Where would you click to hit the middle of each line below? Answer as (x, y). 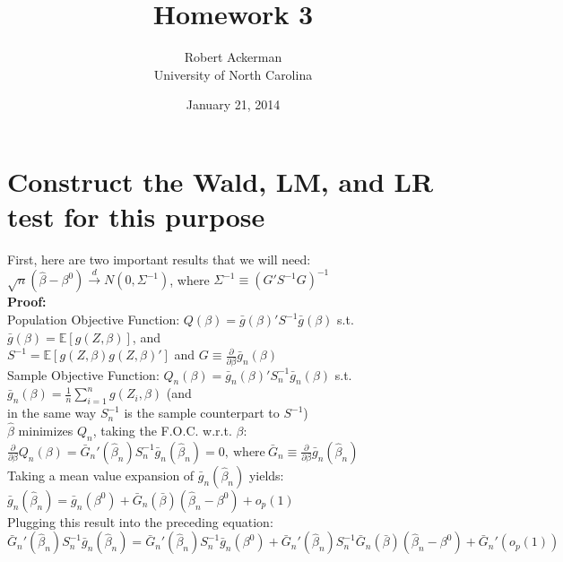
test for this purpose (136, 216)
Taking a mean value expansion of (101, 475)
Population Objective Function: (94, 320)
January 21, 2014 (233, 104)
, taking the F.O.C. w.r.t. (162, 430)
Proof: (27, 302)
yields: (266, 475)
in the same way (52, 413)
